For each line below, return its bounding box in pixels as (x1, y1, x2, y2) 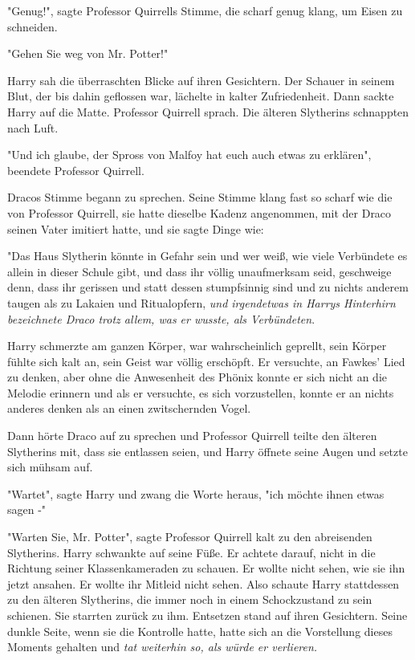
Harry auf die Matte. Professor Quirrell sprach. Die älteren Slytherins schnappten (7, 103, 409, 120)
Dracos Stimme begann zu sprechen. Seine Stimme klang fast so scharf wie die (7, 189, 393, 206)
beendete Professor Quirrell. (7, 161, 144, 178)
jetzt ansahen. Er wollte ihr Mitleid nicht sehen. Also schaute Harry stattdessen (7, 575, 400, 592)
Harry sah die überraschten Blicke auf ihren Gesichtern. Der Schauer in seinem (7, 71, 395, 88)
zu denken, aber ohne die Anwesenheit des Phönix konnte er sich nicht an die (7, 369, 387, 385)
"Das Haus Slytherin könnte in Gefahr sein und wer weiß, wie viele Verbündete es (7, 247, 408, 264)
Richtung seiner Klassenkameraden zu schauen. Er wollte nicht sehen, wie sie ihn (7, 560, 405, 576)
